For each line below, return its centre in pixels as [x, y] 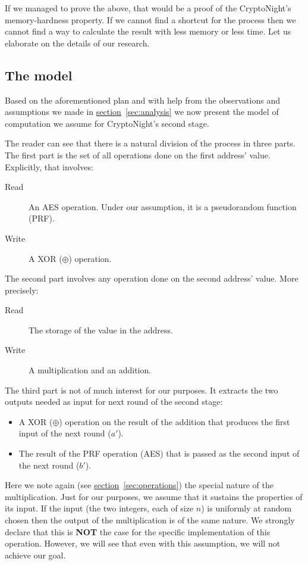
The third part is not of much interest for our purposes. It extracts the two [142, 390]
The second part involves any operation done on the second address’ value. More [152, 278]
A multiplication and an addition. [90, 370]
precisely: [22, 290]
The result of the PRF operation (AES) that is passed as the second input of [159, 453]
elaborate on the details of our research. [77, 43]
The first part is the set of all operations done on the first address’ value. [138, 154]
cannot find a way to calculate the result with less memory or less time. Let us [148, 31]
